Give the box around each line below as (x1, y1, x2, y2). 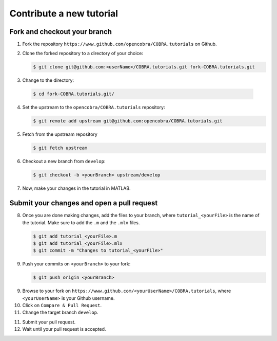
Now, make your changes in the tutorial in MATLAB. (22, 185, 131, 191)
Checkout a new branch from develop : (22, 158, 106, 165)
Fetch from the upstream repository (22, 131, 97, 137)
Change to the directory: (22, 77, 74, 83)
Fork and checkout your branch (9, 27, 112, 36)
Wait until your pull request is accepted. (22, 326, 106, 332)
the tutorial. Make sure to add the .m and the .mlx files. (22, 219, 140, 226)
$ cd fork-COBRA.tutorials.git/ (33, 91, 115, 97)
